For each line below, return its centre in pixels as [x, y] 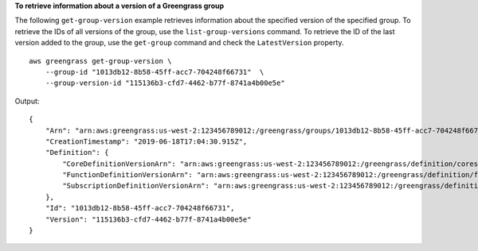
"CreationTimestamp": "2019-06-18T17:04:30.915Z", [146, 141]
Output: [27, 101]
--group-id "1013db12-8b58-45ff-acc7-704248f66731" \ [155, 72]
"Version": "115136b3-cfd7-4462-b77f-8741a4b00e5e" [148, 219]
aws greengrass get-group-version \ [100, 61]
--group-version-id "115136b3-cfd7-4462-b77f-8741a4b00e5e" [165, 83]
